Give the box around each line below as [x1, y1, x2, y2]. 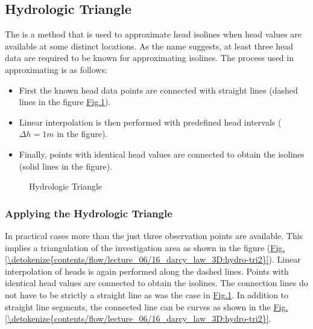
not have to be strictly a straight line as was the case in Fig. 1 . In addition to [5, 288, 289, 301]
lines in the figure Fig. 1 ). [19, 95, 111, 108]
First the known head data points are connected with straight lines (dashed [19, 83, 298, 96]
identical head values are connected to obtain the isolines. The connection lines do [5, 276, 308, 289]
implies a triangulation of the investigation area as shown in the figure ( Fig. [5, 241, 285, 254]
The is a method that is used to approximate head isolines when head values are [5, 28, 302, 40]
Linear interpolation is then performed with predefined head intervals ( [19, 115, 282, 128]
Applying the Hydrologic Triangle [5, 205, 172, 220]
